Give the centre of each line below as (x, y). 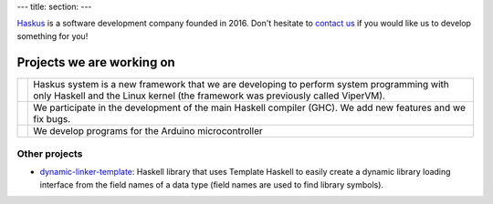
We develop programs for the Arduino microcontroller (148, 130)
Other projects (50, 154)
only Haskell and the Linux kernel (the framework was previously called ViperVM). (209, 96)
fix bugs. (52, 118)
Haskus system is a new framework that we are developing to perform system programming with (241, 84)
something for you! (52, 36)
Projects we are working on (96, 62)
